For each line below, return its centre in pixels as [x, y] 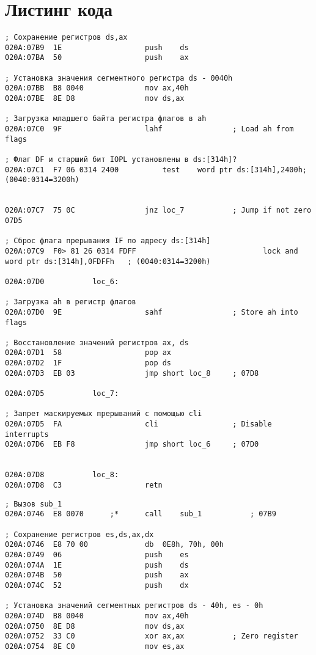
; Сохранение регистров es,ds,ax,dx [79, 534]
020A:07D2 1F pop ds [88, 363]
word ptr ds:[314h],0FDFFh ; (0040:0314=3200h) [108, 261]
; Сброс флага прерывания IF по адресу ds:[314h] [108, 241]
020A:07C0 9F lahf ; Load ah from [149, 129]
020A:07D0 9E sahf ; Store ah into [152, 312]
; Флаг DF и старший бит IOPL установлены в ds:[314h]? [121, 159]
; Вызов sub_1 [34, 504]
